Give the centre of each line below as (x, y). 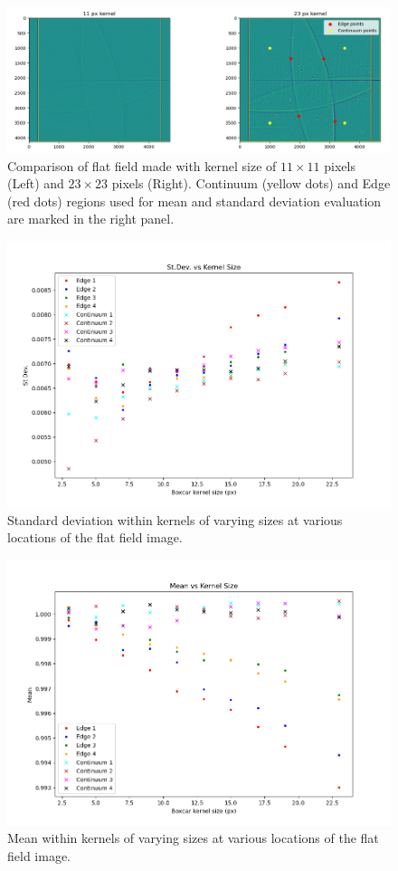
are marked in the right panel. (91, 219)
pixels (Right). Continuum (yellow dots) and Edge (251, 183)
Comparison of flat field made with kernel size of (142, 165)
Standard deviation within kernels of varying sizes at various (175, 519)
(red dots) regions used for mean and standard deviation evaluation (194, 201)
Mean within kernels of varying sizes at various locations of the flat (193, 838)
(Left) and (36, 183)
